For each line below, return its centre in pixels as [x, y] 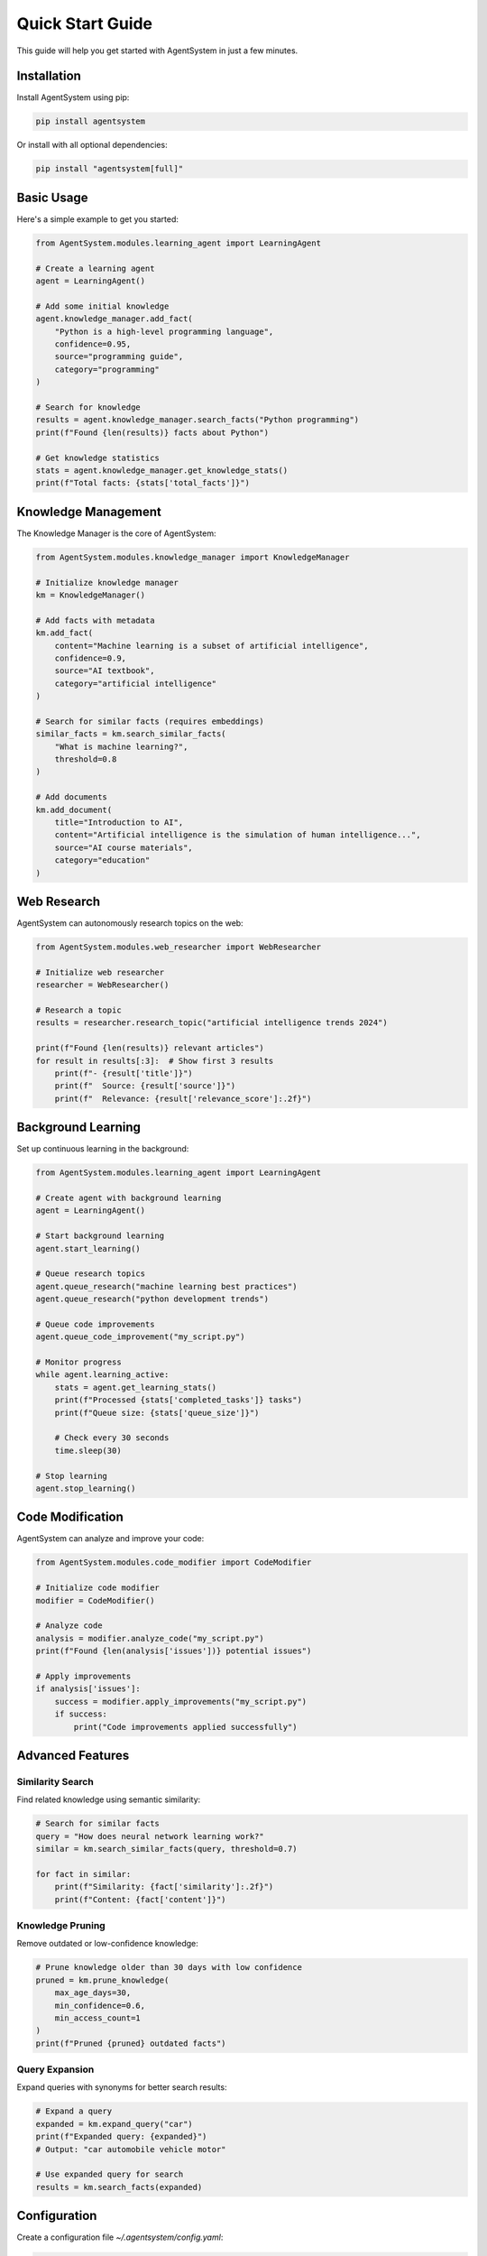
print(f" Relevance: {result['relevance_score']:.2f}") [183, 1098]
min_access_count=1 [98, 2018]
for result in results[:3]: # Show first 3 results [155, 1061]
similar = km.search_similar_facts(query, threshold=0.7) [166, 1849]
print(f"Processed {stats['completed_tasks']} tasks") [178, 1400]
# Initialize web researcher [100, 972]
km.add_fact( [64, 633]
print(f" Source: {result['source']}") [145, 1086]
